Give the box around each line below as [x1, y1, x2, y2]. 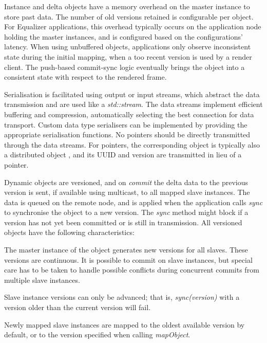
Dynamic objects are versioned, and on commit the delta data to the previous [4, 176, 248, 187]
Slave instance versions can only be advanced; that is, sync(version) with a [4, 292, 240, 302]
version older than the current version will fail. [4, 302, 151, 313]
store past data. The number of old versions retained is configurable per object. [4, 11, 254, 22]
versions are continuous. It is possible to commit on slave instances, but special [4, 254, 253, 265]
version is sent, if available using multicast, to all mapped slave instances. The [4, 187, 250, 197]
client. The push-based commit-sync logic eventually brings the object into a [4, 61, 245, 72]
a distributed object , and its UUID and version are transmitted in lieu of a [4, 149, 242, 160]
